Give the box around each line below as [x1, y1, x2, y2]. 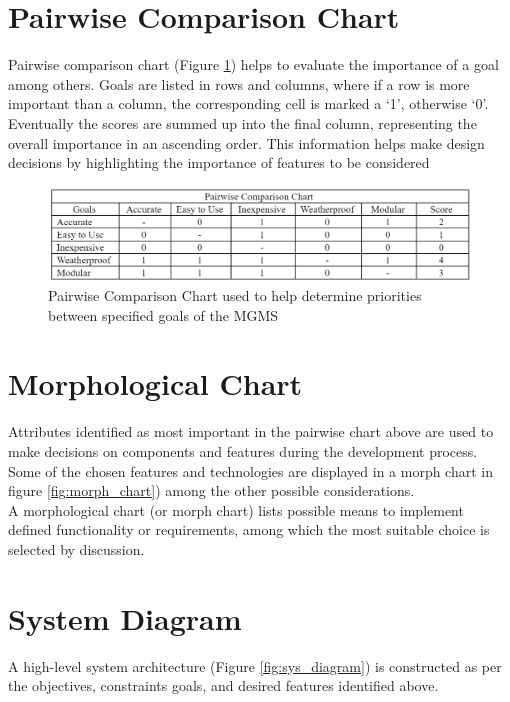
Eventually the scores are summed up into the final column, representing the [8, 112, 477, 133]
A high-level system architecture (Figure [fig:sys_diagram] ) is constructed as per [8, 655, 502, 676]
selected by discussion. [8, 538, 145, 559]
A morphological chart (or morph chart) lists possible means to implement [8, 499, 464, 520]
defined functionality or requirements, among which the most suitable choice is [8, 519, 490, 540]
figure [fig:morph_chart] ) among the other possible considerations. [8, 480, 415, 501]
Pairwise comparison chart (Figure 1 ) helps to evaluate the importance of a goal [8, 54, 499, 75]
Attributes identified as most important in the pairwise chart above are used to [8, 421, 494, 442]
